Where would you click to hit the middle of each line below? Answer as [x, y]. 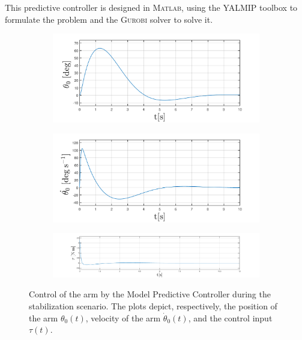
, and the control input [230, 317]
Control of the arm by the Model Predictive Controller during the [150, 294]
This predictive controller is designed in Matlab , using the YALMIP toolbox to [151, 7]
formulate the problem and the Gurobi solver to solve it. [109, 19]
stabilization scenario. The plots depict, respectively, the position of [153, 306]
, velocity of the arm [123, 317]
